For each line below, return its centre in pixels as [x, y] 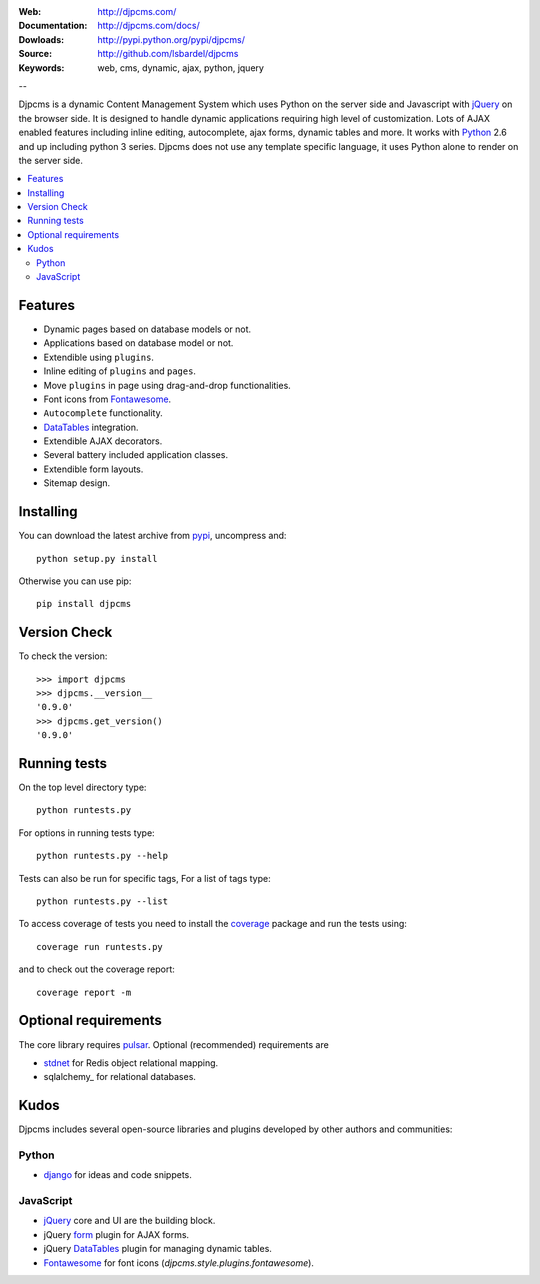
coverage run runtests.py [100, 946]
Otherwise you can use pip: [75, 581]
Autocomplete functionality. [103, 413]
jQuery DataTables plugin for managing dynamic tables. [157, 1249]
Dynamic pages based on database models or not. [147, 329]
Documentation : [53, 26]
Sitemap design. [77, 483]
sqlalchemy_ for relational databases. [120, 1077]
